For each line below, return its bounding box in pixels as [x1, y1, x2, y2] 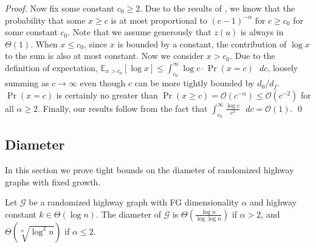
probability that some [5, 13, 86, 26]
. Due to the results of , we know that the [140, 2, 295, 14]
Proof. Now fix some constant [5, 2, 115, 14]
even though [80, 77, 126, 89]
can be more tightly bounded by [134, 77, 255, 89]
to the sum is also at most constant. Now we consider [5, 49, 204, 62]
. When [30, 37, 58, 50]
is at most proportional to [111, 13, 207, 26]
